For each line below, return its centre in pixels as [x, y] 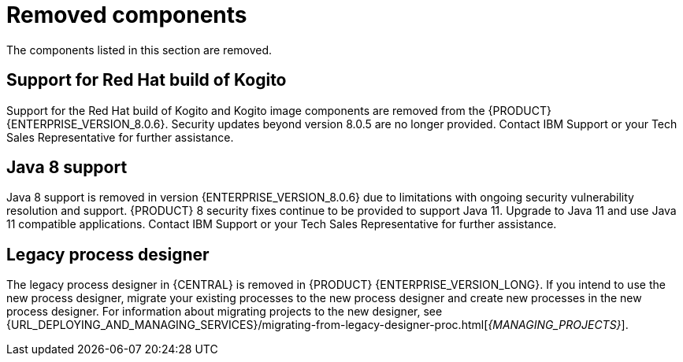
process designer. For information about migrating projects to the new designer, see [225, 312]
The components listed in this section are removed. [139, 50]
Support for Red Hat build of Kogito [147, 80]
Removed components [127, 15]
